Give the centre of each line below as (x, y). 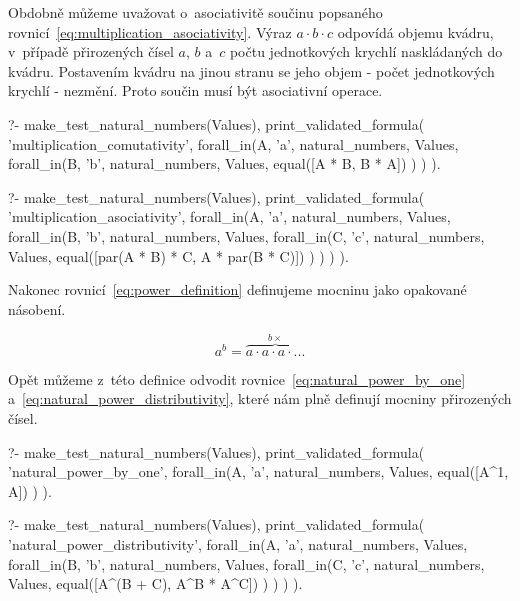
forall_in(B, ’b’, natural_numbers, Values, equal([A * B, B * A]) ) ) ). (224, 163)
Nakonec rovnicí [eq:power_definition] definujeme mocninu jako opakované (237, 289)
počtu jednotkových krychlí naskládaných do (366, 51)
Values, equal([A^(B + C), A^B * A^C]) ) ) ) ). (155, 583)
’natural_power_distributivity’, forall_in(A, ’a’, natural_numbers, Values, (238, 543)
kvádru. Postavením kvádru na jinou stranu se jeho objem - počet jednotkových (251, 70)
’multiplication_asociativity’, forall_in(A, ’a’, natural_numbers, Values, (229, 216)
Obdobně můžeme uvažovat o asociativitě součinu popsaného (195, 12)
